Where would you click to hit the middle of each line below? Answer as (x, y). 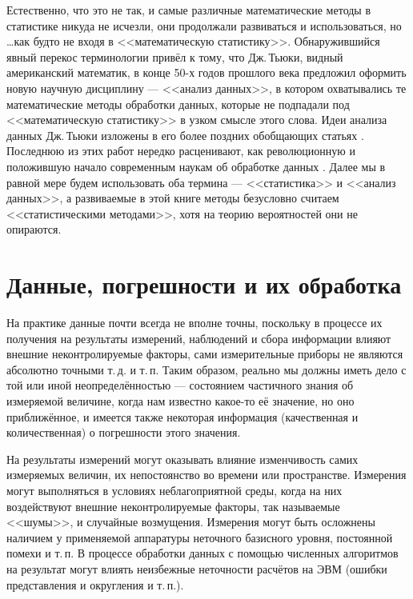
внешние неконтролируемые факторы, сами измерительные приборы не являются (205, 354)
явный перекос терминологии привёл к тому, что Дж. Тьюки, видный (175, 56)
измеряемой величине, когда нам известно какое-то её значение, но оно (180, 401)
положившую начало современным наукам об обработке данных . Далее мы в (196, 166)
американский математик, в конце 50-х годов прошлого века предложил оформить (206, 72)
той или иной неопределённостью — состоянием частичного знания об (180, 385)
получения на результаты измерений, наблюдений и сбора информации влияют (199, 338)
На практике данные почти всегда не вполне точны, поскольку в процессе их (194, 323)
